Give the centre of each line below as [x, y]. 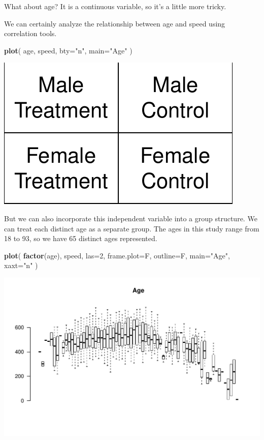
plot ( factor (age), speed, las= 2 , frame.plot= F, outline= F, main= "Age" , [117, 255]
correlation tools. [30, 33]
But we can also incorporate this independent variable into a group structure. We [131, 218]
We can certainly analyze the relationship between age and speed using [115, 23]
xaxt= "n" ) [21, 265]
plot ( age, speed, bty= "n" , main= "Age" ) [68, 50]
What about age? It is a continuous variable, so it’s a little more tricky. [115, 6]
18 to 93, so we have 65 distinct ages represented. [81, 238]
